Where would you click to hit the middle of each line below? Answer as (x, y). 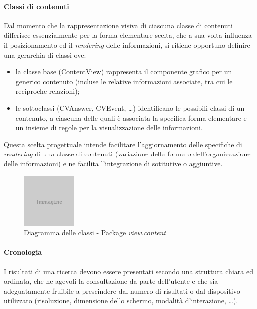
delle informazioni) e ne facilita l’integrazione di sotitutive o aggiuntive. (113, 163)
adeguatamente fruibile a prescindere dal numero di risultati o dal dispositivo (122, 290)
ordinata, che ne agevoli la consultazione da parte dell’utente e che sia (111, 281)
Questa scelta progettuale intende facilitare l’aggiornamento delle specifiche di (123, 144)
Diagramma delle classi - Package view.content (95, 232)
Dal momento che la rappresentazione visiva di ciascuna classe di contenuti (118, 25)
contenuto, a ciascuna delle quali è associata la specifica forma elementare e (131, 117)
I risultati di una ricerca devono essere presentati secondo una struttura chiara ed (128, 271)
